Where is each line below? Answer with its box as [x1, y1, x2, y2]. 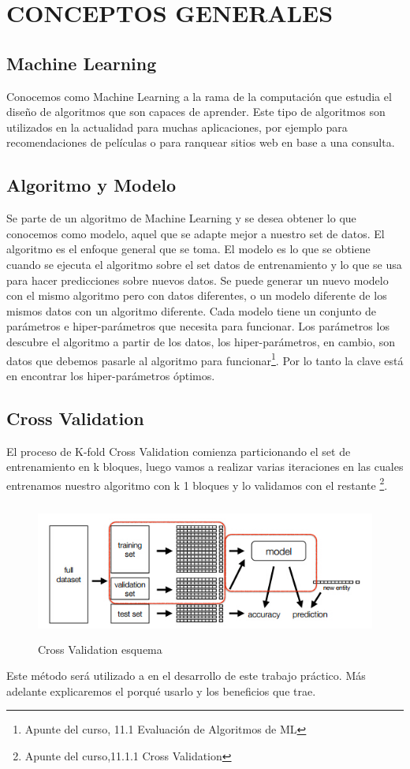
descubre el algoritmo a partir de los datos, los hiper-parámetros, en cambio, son [6, 333, 396, 349]
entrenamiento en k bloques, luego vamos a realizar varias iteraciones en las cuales [6, 458, 404, 475]
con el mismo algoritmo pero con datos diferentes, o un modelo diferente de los [6, 287, 387, 304]
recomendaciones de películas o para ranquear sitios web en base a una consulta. [6, 134, 395, 151]
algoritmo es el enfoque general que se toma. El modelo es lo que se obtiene [6, 241, 371, 257]
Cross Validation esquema [38, 640, 162, 657]
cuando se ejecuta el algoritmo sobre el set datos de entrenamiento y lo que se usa [6, 256, 402, 272]
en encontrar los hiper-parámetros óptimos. [6, 367, 215, 383]
